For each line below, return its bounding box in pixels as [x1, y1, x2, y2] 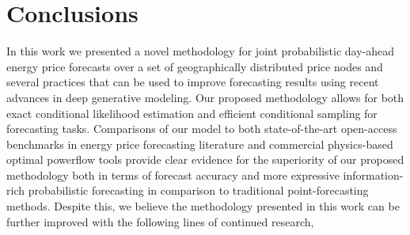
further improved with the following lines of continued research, [6, 213, 314, 229]
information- [343, 166, 404, 183]
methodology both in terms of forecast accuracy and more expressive [6, 166, 340, 183]
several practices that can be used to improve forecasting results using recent [6, 74, 379, 90]
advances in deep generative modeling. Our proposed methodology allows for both [6, 89, 404, 105]
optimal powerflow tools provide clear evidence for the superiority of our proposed [6, 151, 404, 168]
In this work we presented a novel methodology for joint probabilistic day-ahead [6, 43, 395, 59]
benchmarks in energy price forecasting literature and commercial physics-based [6, 135, 393, 152]
